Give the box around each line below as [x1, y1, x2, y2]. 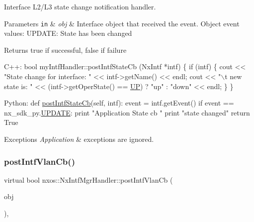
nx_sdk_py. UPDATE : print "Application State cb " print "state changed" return [4, 107, 250, 117]
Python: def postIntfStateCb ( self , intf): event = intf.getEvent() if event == [4, 98, 234, 108]
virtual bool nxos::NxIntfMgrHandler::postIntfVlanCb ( [4, 174, 173, 185]
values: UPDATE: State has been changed [4, 28, 132, 38]
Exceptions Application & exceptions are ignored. [4, 134, 154, 144]
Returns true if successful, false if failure [4, 44, 127, 55]
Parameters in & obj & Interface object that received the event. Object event [4, 18, 240, 28]
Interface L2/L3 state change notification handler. [4, 1, 156, 11]
